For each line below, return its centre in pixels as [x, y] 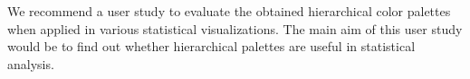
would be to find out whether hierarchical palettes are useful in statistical [211, 46]
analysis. [31, 63]
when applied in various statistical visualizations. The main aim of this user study [235, 28]
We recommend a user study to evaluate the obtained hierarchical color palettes [229, 11]
